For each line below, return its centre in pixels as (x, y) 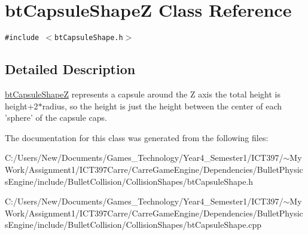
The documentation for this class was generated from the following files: (137, 137)
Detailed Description (70, 69)
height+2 (22, 106)
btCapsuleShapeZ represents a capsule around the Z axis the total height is (143, 94)
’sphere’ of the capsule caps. (56, 117)
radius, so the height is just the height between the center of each (162, 106)
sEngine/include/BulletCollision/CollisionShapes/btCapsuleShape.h (129, 181)
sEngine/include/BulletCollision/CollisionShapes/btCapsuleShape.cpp (133, 225)
